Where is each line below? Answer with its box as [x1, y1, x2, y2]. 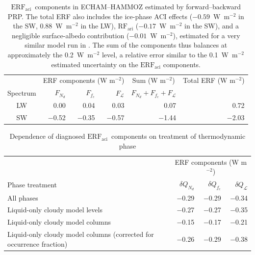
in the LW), [80, 21, 116, 31]
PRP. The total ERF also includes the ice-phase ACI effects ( [7, 11, 193, 21]
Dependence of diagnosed [9, 131, 85, 141]
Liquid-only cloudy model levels [7, 204, 102, 215]
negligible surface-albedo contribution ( [11, 30, 129, 40]
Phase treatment [7, 179, 57, 189]
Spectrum [7, 87, 36, 98]
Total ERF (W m [183, 75, 235, 85]
